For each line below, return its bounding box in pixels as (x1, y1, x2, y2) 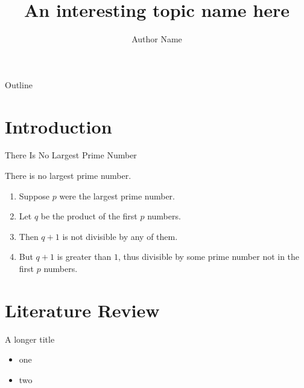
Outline (5, 78, 33, 91)
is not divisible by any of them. (62, 230, 178, 242)
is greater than (57, 250, 112, 263)
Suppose (19, 189, 50, 202)
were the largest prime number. (59, 189, 175, 202)
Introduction (5, 114, 112, 138)
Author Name (131, 33, 182, 45)
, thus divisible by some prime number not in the (118, 250, 300, 263)
